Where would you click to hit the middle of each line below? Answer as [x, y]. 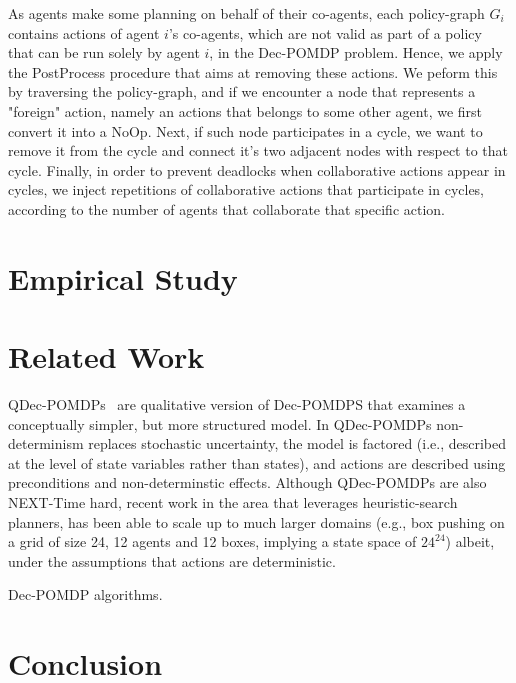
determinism [46, 443]
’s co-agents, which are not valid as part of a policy [325, 32]
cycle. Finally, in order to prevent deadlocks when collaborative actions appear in [257, 169]
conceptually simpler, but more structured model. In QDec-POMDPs [220, 423]
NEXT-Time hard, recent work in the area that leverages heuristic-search [233, 502]
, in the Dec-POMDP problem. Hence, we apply [356, 52]
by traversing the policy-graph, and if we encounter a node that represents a [242, 91]
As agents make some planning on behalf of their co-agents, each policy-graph [246, 13]
